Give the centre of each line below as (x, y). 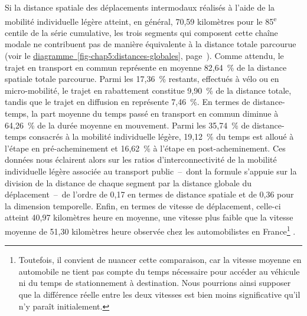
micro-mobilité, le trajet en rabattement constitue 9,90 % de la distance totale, (148, 90)
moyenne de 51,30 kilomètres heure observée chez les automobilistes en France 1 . (150, 230)
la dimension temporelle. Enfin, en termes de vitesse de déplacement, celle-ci (143, 205)
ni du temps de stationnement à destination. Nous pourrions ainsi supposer (155, 283)
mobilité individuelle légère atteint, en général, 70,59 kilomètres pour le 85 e (141, 20)
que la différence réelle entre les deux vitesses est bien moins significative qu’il (159, 294)
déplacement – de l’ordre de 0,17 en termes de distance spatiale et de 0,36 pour (149, 194)
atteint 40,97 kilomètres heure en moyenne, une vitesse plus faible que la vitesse (149, 217)
